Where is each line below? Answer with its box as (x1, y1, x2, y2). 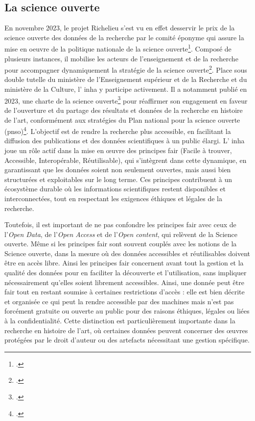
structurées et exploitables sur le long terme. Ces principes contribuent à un (4, 174, 232, 184)
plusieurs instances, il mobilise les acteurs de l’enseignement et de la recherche (4, 53, 238, 63)
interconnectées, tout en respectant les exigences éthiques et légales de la (4, 193, 222, 203)
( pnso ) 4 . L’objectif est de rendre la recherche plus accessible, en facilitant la (4, 125, 231, 136)
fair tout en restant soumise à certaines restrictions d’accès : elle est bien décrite (4, 287, 245, 297)
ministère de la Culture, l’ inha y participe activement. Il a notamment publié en (4, 84, 247, 94)
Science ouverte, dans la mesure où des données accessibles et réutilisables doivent (4, 248, 251, 258)
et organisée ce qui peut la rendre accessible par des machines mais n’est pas (4, 296, 234, 306)
